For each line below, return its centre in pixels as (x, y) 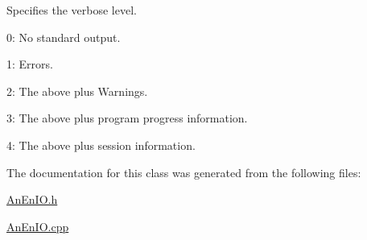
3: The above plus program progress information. (127, 118)
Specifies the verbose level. (72, 10)
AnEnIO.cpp (38, 226)
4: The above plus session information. (101, 145)
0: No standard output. (64, 37)
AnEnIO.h (32, 199)
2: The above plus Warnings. (77, 91)
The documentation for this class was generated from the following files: (184, 172)
